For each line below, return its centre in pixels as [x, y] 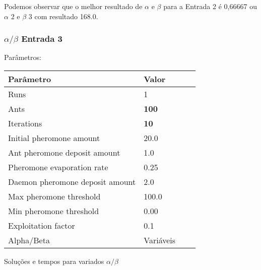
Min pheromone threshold [54, 211]
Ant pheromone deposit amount [64, 153]
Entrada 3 [42, 39]
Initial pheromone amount [54, 138]
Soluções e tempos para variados [54, 261]
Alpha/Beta [29, 240]
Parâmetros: [23, 57]
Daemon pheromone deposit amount [72, 182]
